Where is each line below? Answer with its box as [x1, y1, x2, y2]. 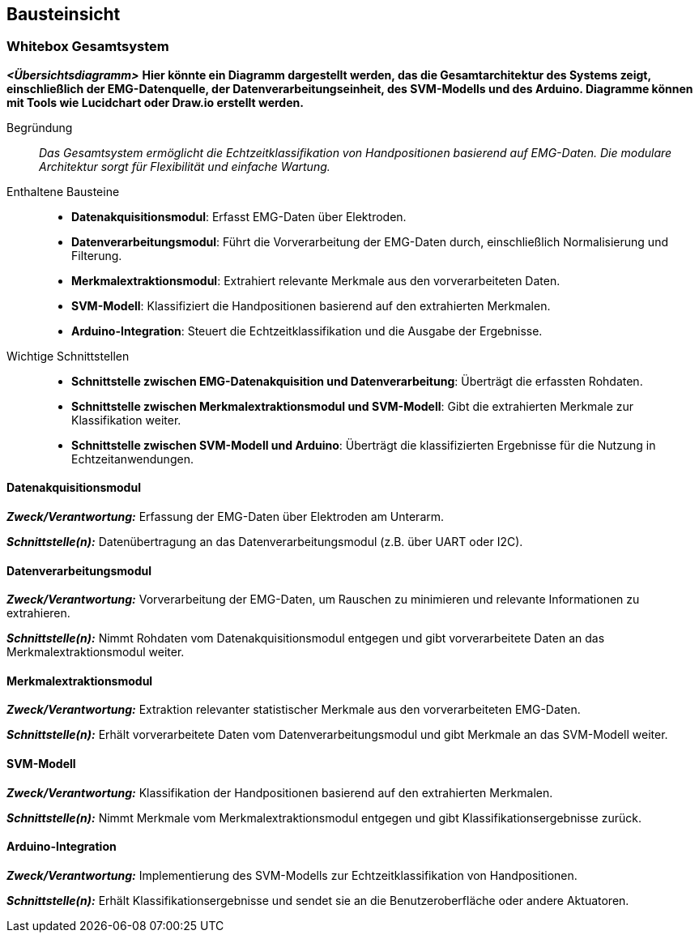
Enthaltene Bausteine [6, 184, 120, 198]
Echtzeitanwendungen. [71, 451, 194, 466]
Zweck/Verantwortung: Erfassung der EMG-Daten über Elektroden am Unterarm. [6, 510, 445, 524]
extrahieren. [6, 606, 70, 621]
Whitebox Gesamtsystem [6, 38, 169, 55]
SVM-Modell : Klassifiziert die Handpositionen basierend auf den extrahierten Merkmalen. [71, 298, 551, 313]
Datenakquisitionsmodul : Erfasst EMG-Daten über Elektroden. [71, 209, 407, 224]
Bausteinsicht [6, 4, 121, 24]
